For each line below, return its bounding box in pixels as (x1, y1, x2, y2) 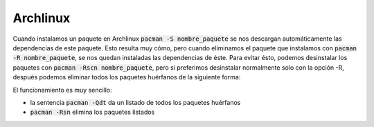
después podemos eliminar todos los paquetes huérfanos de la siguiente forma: (12, 73, 241, 81)
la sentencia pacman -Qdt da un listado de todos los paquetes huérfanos (30, 98, 241, 106)
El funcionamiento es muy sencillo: (12, 86, 112, 94)
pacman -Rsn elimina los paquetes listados (30, 108, 155, 117)
